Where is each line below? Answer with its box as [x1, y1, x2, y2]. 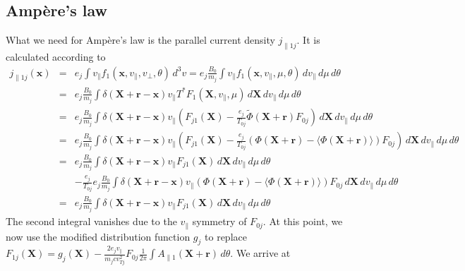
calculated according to [6, 49, 106, 64]
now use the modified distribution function [6, 229, 191, 243]
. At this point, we [262, 214, 343, 229]
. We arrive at [230, 246, 291, 260]
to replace [205, 229, 247, 243]
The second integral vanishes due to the [6, 214, 177, 229]
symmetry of [192, 214, 247, 229]
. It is [296, 32, 320, 47]
